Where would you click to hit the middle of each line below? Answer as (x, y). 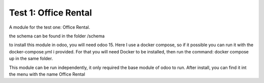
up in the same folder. (31, 59)
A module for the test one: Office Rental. (50, 27)
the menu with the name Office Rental (47, 74)
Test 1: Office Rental (51, 13)
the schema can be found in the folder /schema (57, 36)
